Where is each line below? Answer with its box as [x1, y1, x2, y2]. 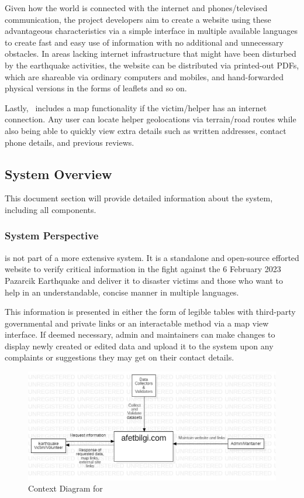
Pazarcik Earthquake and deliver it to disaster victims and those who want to [5, 274, 284, 286]
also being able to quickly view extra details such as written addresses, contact [5, 124, 286, 136]
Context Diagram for [28, 482, 103, 494]
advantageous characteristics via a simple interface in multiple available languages [5, 25, 298, 37]
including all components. [5, 203, 96, 215]
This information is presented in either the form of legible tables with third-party [5, 305, 296, 318]
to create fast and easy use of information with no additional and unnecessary [5, 36, 284, 48]
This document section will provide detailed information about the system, [5, 192, 273, 204]
